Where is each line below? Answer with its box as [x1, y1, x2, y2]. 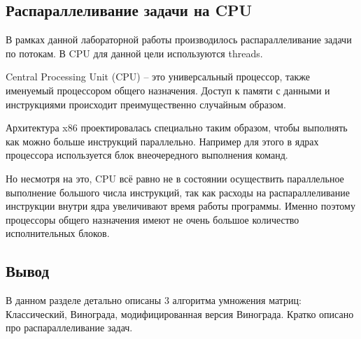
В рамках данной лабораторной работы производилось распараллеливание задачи [6, 32, 352, 47]
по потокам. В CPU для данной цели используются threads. [6, 45, 263, 60]
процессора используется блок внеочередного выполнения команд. [6, 147, 288, 162]
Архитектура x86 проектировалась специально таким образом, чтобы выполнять [6, 120, 348, 135]
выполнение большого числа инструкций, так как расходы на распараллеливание [6, 185, 350, 199]
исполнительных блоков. [6, 226, 110, 240]
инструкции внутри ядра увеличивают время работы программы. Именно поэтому [6, 199, 355, 213]
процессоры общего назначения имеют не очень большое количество [6, 212, 299, 226]
